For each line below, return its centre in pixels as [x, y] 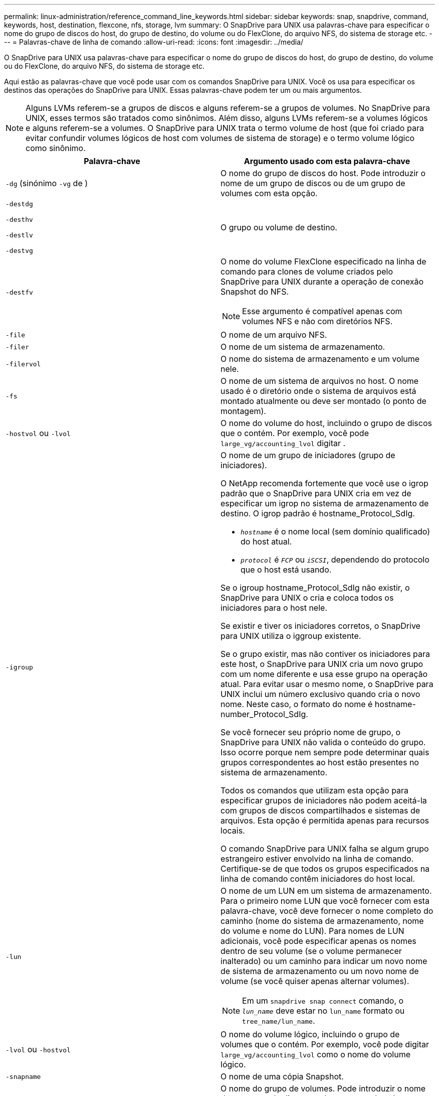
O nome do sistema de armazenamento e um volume [320, 359]
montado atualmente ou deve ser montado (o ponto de [323, 401]
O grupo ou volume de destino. [279, 227]
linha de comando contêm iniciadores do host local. [318, 879]
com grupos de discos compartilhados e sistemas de [320, 810]
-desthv [19, 220]
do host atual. [266, 541]
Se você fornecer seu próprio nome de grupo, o [311, 732]
